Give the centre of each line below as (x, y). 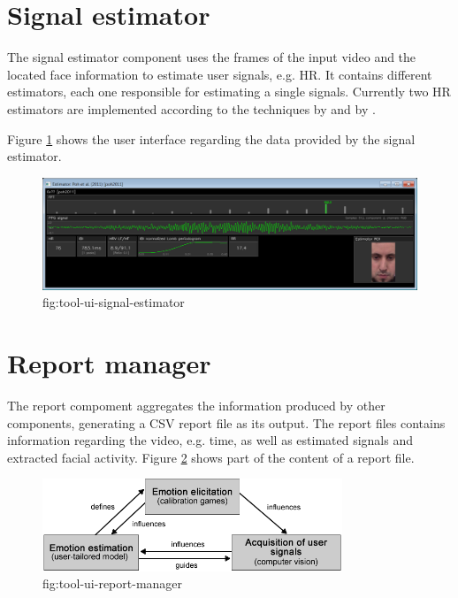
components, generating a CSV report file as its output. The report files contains (226, 422)
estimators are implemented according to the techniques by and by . (191, 108)
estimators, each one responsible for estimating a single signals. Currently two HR (229, 92)
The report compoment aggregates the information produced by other (196, 406)
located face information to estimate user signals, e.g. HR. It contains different (220, 74)
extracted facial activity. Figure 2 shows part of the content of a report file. (211, 457)
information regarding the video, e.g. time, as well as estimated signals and (210, 440)
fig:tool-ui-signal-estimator (114, 302)
